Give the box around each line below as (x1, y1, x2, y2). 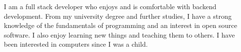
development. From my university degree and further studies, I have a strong (4, 11, 232, 21)
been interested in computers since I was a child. (4, 39, 148, 49)
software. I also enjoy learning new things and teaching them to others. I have (4, 29, 235, 39)
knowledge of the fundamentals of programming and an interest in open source (4, 20, 237, 30)
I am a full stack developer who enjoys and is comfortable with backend (4, 1, 216, 11)
